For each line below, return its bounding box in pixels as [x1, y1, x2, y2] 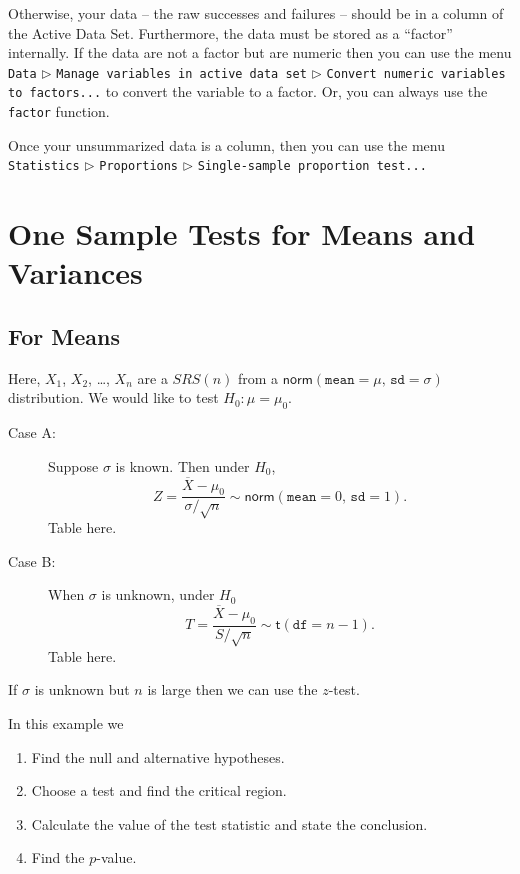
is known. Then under [115, 455, 250, 476]
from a [237, 367, 279, 388]
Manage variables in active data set [56, 66, 307, 81]
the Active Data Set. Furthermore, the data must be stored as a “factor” [8, 22, 453, 43]
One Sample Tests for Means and [8, 213, 476, 254]
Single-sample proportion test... [197, 159, 427, 174]
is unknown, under [101, 584, 215, 605]
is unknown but [34, 679, 130, 700]
